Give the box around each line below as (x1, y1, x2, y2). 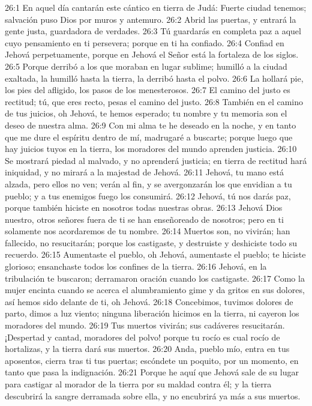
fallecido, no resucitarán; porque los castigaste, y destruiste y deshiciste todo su (5, 236, 297, 249)
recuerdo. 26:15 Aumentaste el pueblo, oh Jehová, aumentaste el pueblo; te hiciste (5, 248, 306, 261)
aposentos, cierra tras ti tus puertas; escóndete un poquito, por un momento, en (5, 354, 299, 366)
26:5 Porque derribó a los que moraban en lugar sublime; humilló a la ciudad (5, 59, 287, 72)
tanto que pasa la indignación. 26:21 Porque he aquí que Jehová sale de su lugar (5, 366, 299, 378)
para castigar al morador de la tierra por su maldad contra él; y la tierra (5, 378, 272, 390)
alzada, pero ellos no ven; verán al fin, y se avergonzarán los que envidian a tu (5, 177, 292, 190)
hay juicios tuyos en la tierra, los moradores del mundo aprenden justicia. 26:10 (5, 142, 297, 155)
